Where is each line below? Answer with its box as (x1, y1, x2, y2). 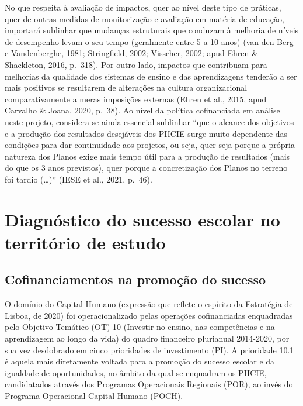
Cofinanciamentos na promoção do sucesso (5, 270, 266, 288)
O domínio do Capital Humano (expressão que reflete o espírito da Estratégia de (5, 298, 293, 310)
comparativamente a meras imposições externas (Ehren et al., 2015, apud (5, 92, 267, 105)
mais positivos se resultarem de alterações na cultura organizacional (5, 81, 248, 94)
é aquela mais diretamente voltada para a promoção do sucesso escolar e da (5, 355, 275, 367)
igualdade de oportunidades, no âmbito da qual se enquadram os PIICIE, (5, 366, 267, 379)
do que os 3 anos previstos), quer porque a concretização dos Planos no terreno (5, 161, 288, 174)
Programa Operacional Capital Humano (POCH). (5, 390, 183, 402)
